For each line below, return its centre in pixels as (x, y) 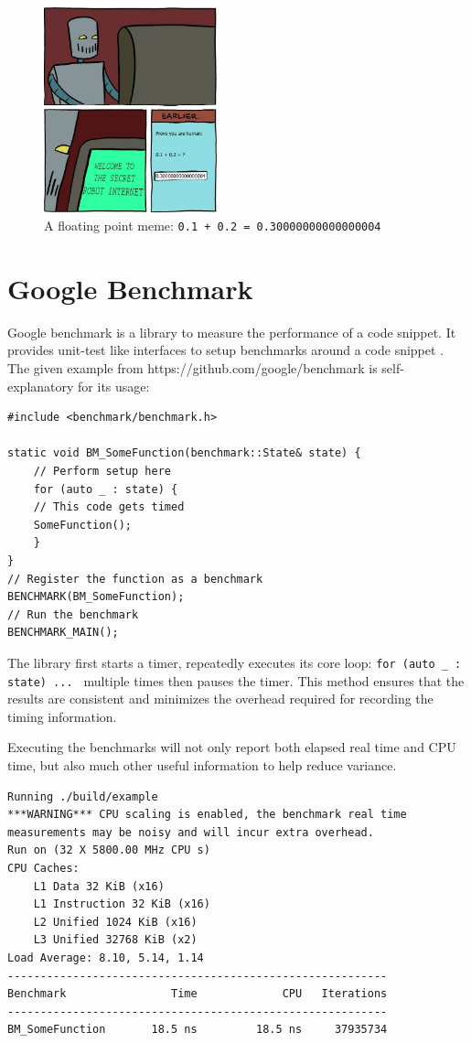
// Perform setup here (102, 471)
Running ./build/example (83, 796)
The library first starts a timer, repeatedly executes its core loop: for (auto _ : (235, 662)
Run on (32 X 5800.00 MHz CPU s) (109, 850)
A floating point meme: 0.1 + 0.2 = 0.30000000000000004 (213, 226)
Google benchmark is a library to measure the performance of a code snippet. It (232, 332)
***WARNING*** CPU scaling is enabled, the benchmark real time (207, 815)
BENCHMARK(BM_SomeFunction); (96, 597)
